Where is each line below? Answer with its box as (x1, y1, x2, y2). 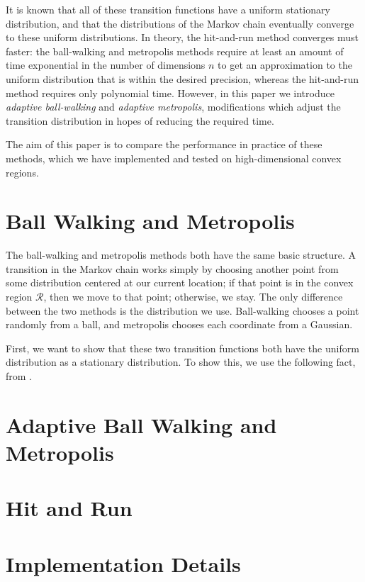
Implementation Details (6, 549, 241, 578)
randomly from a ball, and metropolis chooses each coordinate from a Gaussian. (6, 317, 353, 332)
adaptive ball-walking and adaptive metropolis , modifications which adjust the (6, 99, 341, 114)
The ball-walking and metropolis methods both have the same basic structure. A (6, 247, 356, 262)
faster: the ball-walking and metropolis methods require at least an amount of (6, 43, 344, 58)
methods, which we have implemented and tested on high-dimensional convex (6, 150, 342, 165)
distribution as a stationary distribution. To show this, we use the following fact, (6, 354, 356, 369)
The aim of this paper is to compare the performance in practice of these (6, 137, 322, 152)
